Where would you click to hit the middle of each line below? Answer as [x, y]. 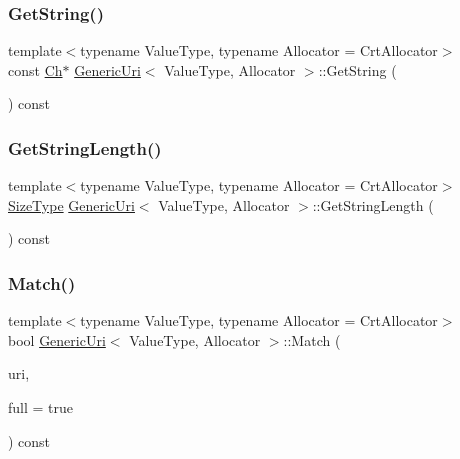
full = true [41, 407]
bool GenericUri [57, 339]
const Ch [35, 69]
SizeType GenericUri [71, 204]
